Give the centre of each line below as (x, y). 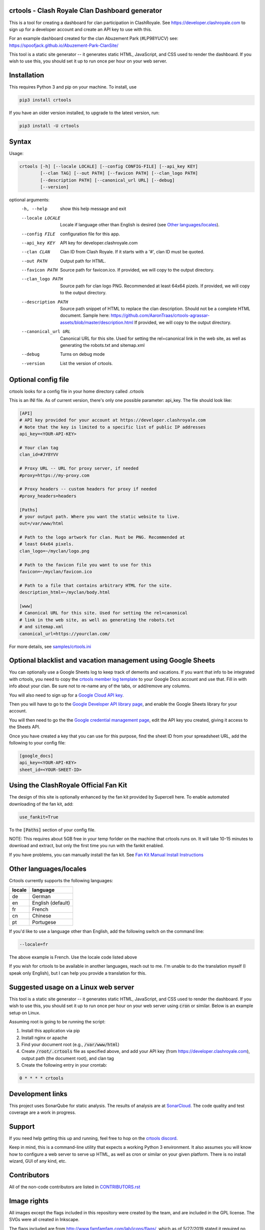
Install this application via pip (51, 1031)
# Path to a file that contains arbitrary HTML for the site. (96, 585)
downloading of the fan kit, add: (41, 804)
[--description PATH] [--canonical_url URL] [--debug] (107, 180)
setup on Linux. (25, 1013)
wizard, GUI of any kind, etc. (38, 1161)
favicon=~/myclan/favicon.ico (56, 572)
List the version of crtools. (86, 363)
